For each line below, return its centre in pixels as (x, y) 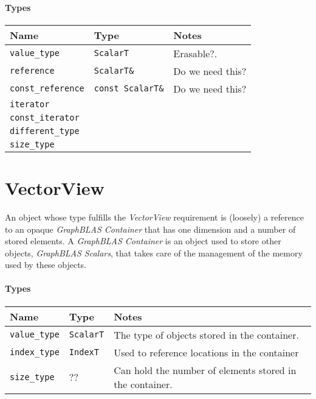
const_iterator (45, 117)
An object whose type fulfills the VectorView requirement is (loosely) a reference (154, 217)
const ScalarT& (129, 89)
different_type (45, 131)
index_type (35, 352)
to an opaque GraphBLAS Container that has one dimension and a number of (150, 229)
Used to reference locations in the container (206, 352)
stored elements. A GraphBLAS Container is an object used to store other (143, 241)
